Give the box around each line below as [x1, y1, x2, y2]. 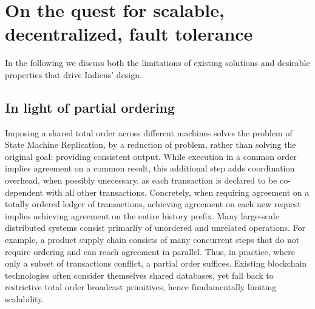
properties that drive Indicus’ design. [5, 68, 142, 81]
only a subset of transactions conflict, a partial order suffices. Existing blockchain [5, 257, 307, 270]
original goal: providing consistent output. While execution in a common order [5, 150, 297, 162]
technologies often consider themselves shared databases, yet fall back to [5, 268, 274, 281]
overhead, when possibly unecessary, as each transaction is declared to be [5, 174, 277, 187]
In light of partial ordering [5, 98, 175, 116]
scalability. [5, 293, 44, 305]
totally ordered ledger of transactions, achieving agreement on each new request [5, 198, 301, 210]
